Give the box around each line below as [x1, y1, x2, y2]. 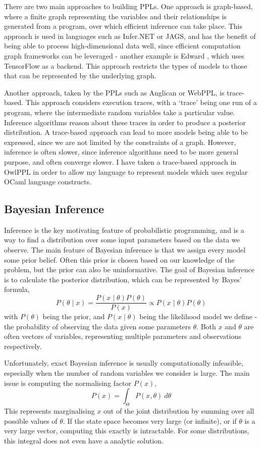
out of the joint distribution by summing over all [103, 406, 254, 416]
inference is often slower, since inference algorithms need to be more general [4, 146, 239, 157]
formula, [4, 284, 30, 294]
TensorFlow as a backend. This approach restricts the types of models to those [4, 60, 247, 71]
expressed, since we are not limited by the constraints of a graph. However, [4, 136, 236, 147]
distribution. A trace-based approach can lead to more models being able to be [4, 127, 248, 137]
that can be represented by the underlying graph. [4, 70, 156, 81]
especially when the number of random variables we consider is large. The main [4, 368, 250, 378]
